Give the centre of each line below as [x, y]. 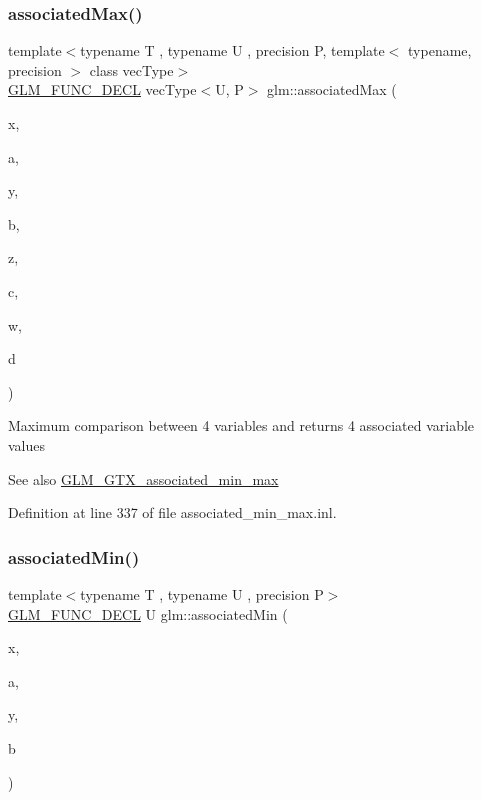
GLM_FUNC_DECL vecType [102, 89]
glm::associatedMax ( [332, 89]
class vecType [131, 69]
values [27, 444]
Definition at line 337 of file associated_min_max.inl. [172, 512]
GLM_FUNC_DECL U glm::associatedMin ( [148, 613]
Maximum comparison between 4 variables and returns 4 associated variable [241, 425]
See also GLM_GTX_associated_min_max [143, 478]
